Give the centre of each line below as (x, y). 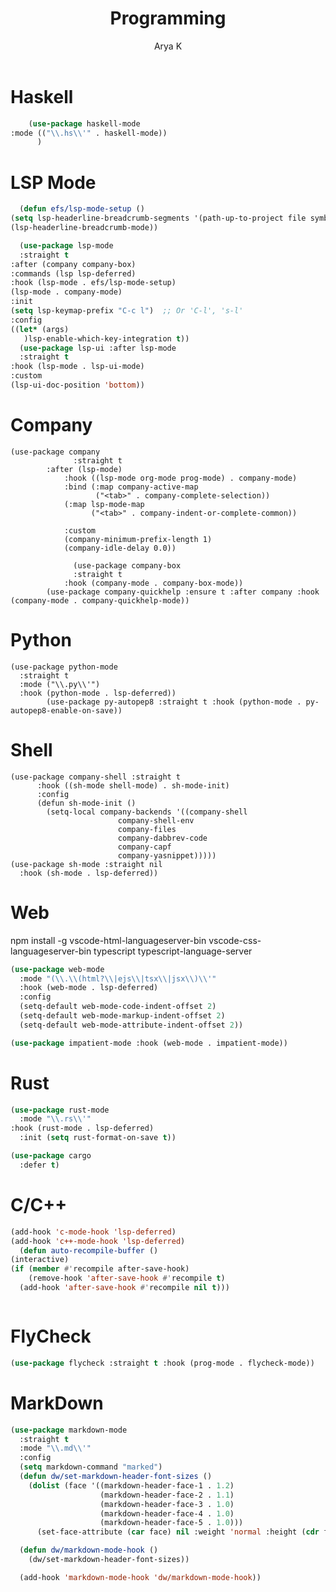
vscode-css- (235, 940)
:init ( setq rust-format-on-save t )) (98, 1138)
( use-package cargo (51, 1156)
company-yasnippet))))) (167, 855)
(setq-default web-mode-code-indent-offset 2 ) (118, 1007)
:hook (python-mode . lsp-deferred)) (98, 693)
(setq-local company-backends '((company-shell (147, 812)
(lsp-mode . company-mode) (66, 292)
